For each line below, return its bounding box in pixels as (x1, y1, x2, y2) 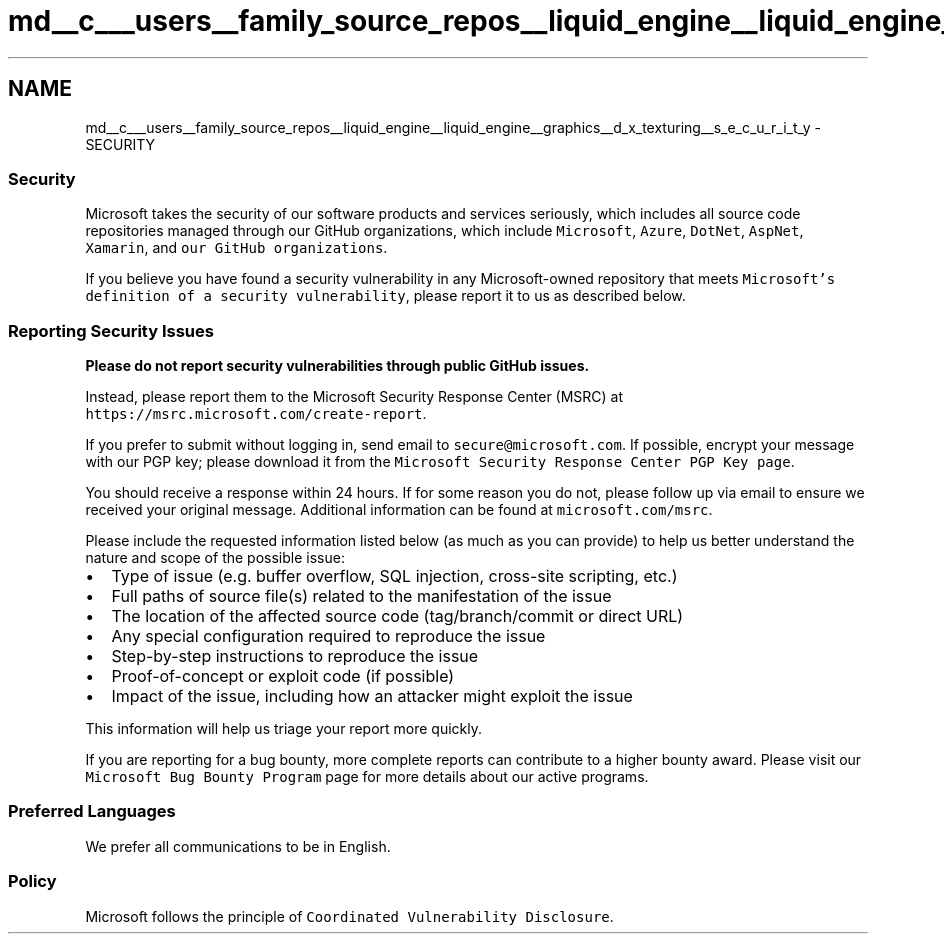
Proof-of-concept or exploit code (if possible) (111, 666, 455, 687)
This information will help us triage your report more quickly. (85, 720, 482, 738)
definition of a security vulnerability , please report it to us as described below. (85, 287, 686, 305)
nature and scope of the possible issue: (85, 549, 345, 567)
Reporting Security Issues (8, 320, 214, 341)
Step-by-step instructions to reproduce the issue (111, 646, 479, 667)
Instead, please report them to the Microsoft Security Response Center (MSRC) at (85, 388, 624, 406)
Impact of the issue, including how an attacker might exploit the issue (111, 686, 633, 707)
